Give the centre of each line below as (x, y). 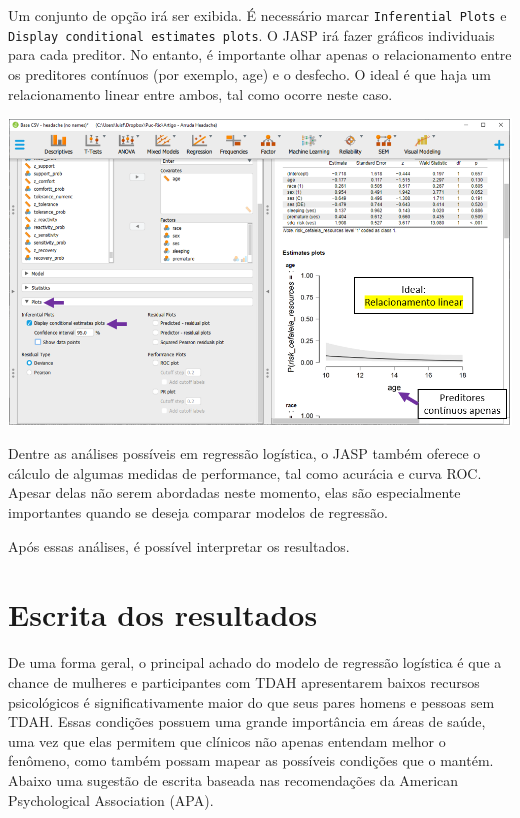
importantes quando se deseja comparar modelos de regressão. (198, 512)
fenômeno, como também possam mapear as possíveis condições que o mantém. (251, 760)
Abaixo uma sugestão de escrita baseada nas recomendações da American (233, 779)
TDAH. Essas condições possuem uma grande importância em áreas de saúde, (247, 721)
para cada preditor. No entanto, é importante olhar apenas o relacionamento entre (260, 54)
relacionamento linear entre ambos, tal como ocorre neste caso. (200, 93)
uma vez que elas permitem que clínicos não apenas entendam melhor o (227, 740)
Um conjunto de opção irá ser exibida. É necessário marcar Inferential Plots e (257, 15)
